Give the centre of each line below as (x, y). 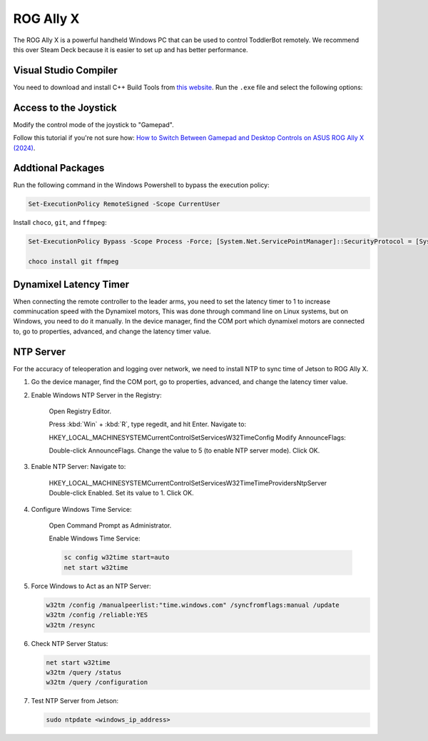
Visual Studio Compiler (65, 70)
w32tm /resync (71, 625)
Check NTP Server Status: (70, 643)
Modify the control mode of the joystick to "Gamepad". (93, 124)
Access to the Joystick (65, 107)
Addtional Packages (59, 168)
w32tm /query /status (84, 672)
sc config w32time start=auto (117, 558)
